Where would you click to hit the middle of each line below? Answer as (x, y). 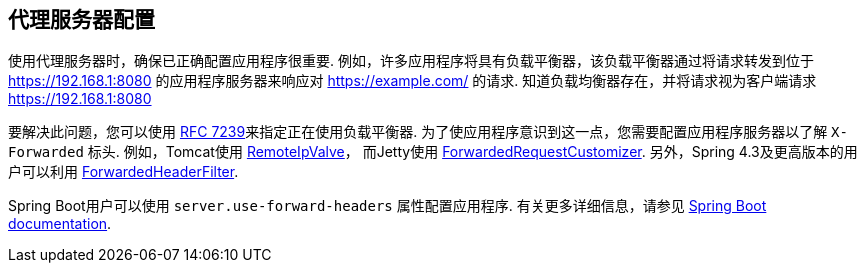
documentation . (60, 224)
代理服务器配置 (81, 19)
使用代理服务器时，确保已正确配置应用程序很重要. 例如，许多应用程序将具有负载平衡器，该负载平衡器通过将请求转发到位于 (411, 61)
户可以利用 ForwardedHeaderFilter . (123, 172)
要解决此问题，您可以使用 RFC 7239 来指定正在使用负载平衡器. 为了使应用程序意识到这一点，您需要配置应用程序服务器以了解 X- (428, 132)
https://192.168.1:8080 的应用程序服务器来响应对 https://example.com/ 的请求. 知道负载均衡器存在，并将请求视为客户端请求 (412, 81)
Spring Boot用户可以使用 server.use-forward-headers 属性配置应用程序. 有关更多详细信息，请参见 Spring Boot (387, 206)
